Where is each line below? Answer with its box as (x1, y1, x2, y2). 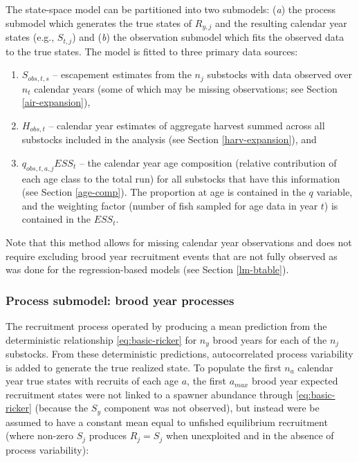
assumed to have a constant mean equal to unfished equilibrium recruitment (6, 414, 328, 429)
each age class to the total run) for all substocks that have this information (21, 171, 340, 185)
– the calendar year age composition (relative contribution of (79, 155, 337, 169)
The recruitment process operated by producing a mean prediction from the (6, 318, 327, 333)
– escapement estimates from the (53, 67, 192, 82)
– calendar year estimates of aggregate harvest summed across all (48, 118, 325, 132)
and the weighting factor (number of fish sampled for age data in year (21, 198, 318, 212)
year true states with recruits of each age (6, 373, 179, 388)
